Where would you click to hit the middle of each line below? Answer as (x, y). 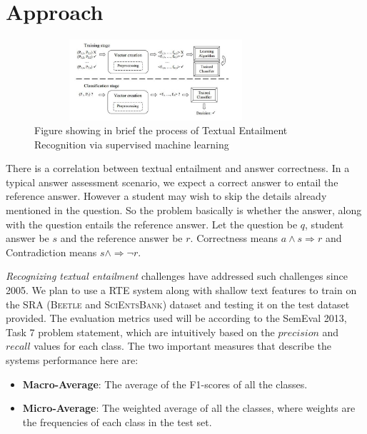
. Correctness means (234, 238)
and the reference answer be (121, 238)
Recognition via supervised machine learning (132, 144)
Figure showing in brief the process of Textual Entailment (161, 130)
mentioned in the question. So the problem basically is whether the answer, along (184, 210)
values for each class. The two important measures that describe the (183, 346)
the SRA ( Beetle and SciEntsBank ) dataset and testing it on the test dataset (178, 304)
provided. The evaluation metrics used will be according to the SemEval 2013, (176, 318)
